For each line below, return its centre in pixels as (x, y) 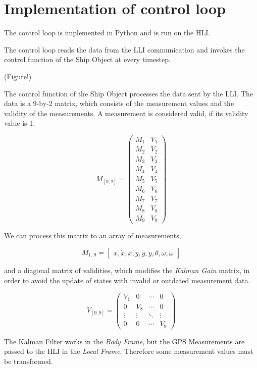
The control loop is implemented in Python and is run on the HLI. (107, 33)
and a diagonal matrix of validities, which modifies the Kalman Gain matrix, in (127, 270)
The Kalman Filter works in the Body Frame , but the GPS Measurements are (124, 341)
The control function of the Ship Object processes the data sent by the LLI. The (129, 93)
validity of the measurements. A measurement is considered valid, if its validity (126, 113)
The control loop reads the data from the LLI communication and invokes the (124, 49)
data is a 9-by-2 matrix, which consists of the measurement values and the (119, 103)
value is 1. (20, 123)
